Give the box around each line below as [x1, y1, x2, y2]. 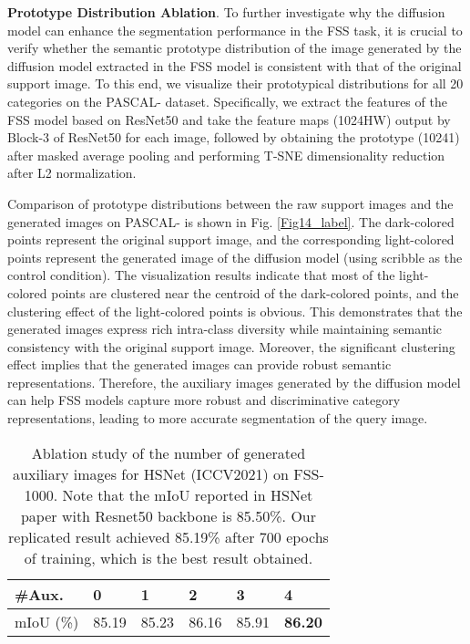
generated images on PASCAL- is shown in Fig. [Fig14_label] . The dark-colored [7, 212, 455, 231]
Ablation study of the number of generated [31, 441, 306, 463]
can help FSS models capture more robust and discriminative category [7, 390, 401, 410]
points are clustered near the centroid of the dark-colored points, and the [51, 283, 459, 302]
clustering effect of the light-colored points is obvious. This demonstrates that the [7, 301, 463, 320]
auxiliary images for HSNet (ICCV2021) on [13, 462, 289, 484]
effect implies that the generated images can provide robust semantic [7, 355, 392, 374]
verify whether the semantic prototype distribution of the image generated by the [7, 38, 462, 57]
